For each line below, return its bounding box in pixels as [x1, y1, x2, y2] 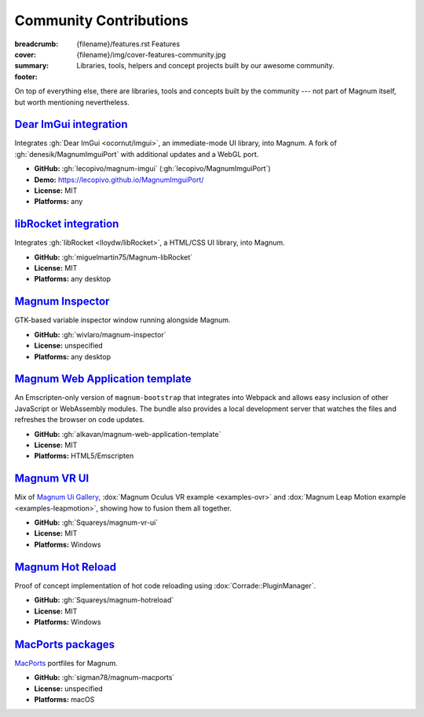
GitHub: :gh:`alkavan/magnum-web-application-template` [34, 429, 221, 439]
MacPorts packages [14, 638, 115, 651]
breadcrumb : [14, 39, 59, 49]
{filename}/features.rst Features [76, 39, 181, 49]
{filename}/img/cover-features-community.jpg [76, 49, 227, 59]
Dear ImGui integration [14, 118, 128, 131]
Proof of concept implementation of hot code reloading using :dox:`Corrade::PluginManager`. [14, 581, 316, 590]
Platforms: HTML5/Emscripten [34, 451, 134, 460]
